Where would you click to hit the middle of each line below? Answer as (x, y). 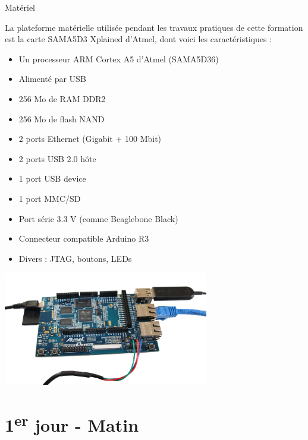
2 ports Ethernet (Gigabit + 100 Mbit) (90, 139)
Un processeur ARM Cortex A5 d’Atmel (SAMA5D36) (119, 58)
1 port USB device (52, 178)
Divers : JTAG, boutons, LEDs (75, 258)
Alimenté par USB (52, 79)
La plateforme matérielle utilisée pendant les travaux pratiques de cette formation (154, 27)
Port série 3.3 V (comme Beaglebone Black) (98, 218)
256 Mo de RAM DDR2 (62, 98)
